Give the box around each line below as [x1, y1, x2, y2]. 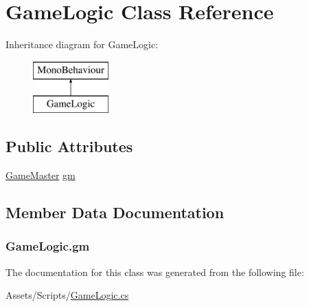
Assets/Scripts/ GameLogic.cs [5, 288, 129, 302]
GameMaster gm [5, 168, 76, 182]
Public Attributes [5, 136, 133, 157]
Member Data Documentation [5, 202, 225, 223]
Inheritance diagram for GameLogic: [5, 37, 159, 52]
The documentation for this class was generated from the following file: [5, 264, 304, 279]
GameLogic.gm [5, 237, 90, 255]
